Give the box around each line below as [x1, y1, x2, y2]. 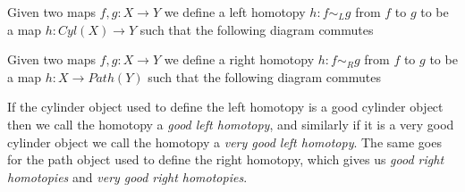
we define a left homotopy [164, 3, 306, 21]
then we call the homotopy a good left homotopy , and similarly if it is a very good [7, 114, 454, 133]
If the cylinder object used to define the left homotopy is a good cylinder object [7, 97, 444, 116]
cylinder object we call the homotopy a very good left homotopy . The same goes [7, 132, 442, 151]
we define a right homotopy [164, 50, 315, 69]
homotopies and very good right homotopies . [7, 167, 248, 186]
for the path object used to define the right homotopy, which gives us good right [7, 150, 444, 169]
